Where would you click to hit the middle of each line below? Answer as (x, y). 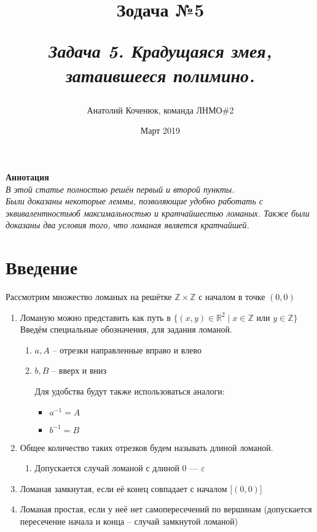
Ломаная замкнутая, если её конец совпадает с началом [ (126, 488)
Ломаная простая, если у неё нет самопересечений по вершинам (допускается (166, 509)
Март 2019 (160, 130)
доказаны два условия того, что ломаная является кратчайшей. (127, 225)
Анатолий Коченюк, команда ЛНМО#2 (160, 110)
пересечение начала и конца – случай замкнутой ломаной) (129, 521)
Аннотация (27, 176)
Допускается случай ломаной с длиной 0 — (116, 468)
